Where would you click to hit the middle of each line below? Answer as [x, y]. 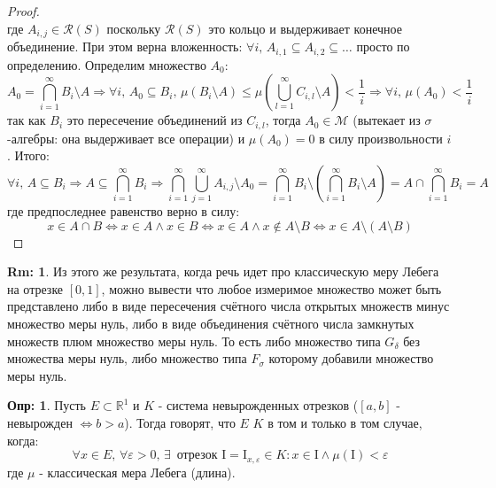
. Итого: [28, 155]
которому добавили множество [351, 358]
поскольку [134, 28]
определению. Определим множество [107, 64]
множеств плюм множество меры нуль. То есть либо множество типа [194, 341]
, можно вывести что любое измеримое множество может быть [271, 288]
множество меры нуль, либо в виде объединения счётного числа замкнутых [211, 324]
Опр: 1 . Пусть [47, 405]
